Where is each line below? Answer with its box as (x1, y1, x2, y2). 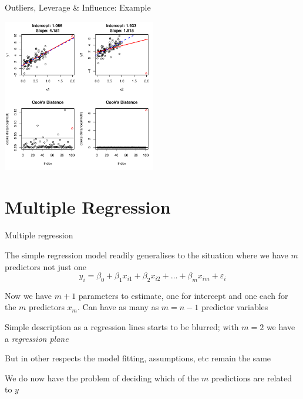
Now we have (5, 289, 52, 301)
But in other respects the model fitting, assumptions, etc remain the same (5, 352, 271, 364)
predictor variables (201, 301, 268, 313)
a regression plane (5, 332, 69, 344)
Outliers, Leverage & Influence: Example (5, 1, 151, 13)
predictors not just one (5, 260, 87, 272)
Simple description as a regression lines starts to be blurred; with (5, 321, 239, 333)
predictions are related (211, 371, 292, 384)
